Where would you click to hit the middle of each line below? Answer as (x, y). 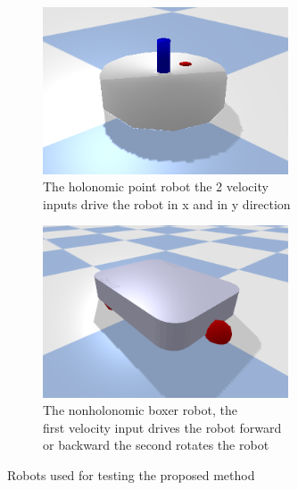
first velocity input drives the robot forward (162, 427)
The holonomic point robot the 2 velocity (156, 186)
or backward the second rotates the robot (156, 445)
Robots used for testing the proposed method (131, 475)
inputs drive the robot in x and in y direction (167, 203)
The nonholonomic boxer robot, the (140, 410)
